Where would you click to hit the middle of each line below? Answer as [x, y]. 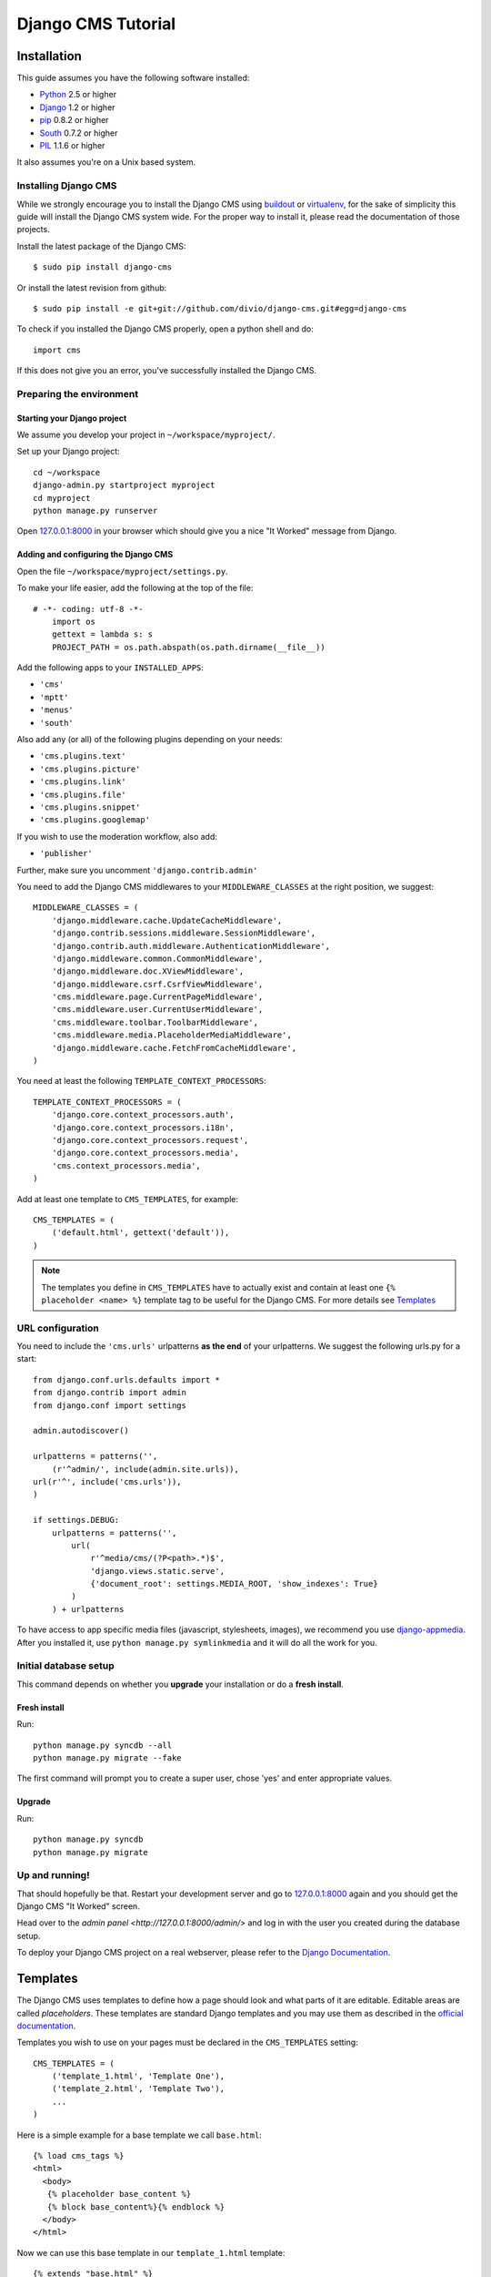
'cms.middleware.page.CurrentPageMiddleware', [157, 997]
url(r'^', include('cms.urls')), [107, 1481]
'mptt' [54, 697]
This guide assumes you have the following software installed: [133, 78]
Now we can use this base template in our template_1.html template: [151, 2252]
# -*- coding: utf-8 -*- [88, 609]
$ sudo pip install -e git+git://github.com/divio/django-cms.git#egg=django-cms [220, 308]
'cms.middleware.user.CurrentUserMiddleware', [157, 1010]
